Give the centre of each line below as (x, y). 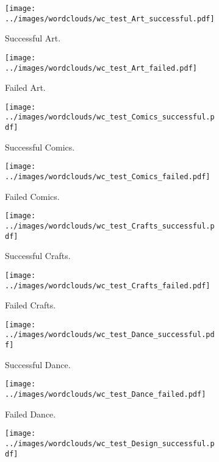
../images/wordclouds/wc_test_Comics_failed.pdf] (108, 177)
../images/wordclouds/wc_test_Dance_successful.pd (110, 335)
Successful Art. (33, 38)
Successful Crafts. (38, 256)
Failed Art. (25, 87)
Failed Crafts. (31, 305)
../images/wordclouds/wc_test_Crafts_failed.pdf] (108, 286)
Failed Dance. (31, 414)
